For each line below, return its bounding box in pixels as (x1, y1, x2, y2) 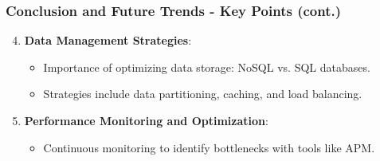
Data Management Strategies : (24, 32, 192, 49)
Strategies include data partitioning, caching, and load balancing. (43, 85, 362, 102)
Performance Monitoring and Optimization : (24, 112, 268, 128)
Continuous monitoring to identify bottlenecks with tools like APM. (43, 139, 375, 155)
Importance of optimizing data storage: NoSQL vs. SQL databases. (43, 58, 370, 75)
